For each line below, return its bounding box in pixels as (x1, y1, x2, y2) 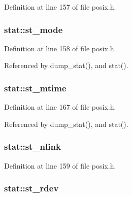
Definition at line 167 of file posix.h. (4, 102, 116, 112)
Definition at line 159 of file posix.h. (4, 160, 116, 171)
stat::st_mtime (4, 81, 67, 94)
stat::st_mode (4, 23, 63, 36)
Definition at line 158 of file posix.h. (4, 43, 116, 53)
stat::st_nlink (4, 140, 61, 153)
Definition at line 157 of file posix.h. (4, 2, 116, 12)
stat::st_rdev (4, 182, 59, 194)
